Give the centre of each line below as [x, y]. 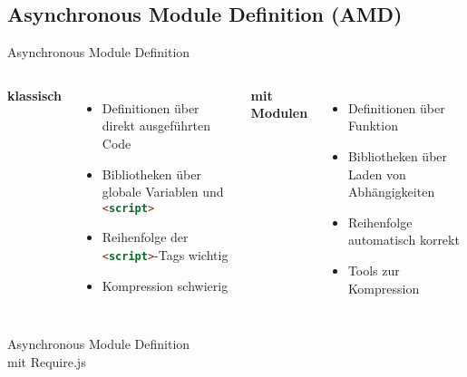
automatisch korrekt [404, 240]
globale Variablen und [163, 192]
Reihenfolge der [145, 237]
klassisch [34, 95]
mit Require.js [47, 361]
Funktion [373, 126]
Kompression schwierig [165, 285]
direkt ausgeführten [156, 126]
